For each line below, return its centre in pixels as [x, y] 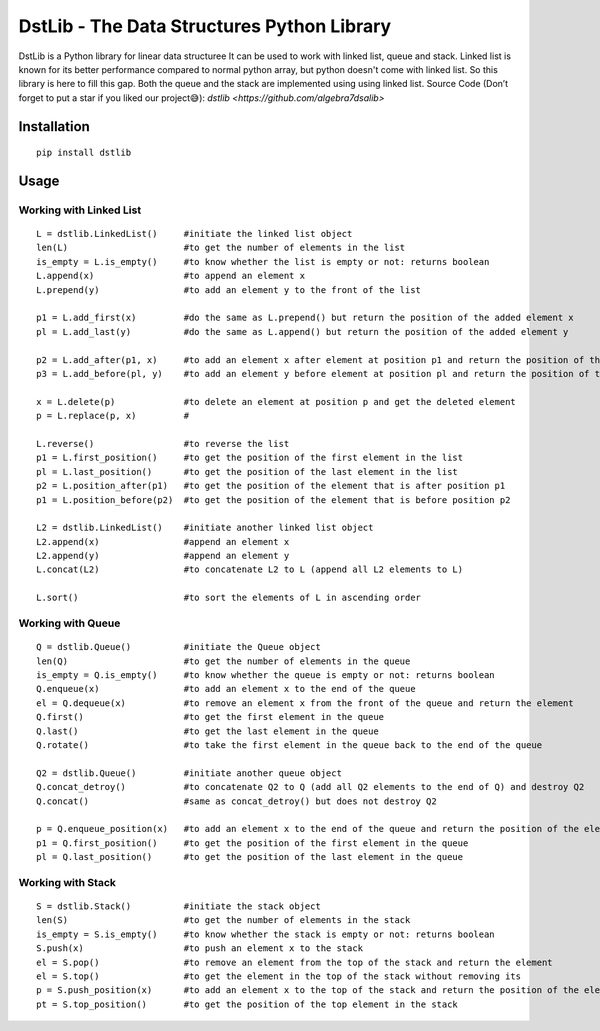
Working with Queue [69, 623]
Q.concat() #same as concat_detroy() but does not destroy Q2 [236, 801]
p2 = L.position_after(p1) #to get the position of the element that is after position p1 [271, 486]
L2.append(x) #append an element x [163, 541]
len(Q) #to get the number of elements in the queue [223, 661]
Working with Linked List [80, 210]
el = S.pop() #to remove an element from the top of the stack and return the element [295, 962]
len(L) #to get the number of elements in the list [221, 248]
